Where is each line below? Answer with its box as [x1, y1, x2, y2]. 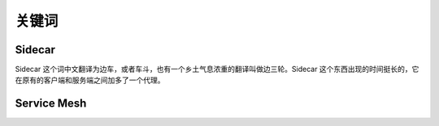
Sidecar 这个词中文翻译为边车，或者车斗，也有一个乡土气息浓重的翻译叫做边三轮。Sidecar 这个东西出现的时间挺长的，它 [15, 65, 419, 74]
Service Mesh [15, 97, 87, 111]
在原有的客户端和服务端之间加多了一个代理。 [15, 75, 165, 85]
